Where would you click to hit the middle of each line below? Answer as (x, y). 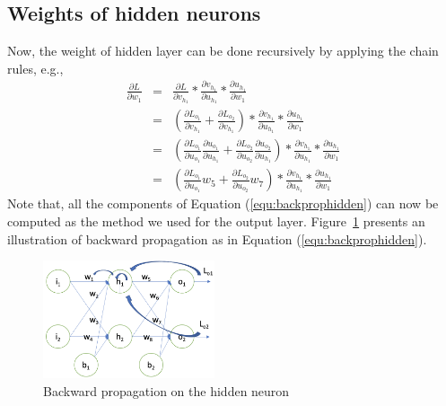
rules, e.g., (35, 68)
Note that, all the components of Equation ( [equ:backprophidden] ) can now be (223, 203)
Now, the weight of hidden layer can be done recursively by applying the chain (223, 51)
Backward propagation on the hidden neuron (166, 390)
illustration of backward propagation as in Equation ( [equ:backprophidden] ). (217, 238)
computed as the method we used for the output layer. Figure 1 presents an (216, 221)
